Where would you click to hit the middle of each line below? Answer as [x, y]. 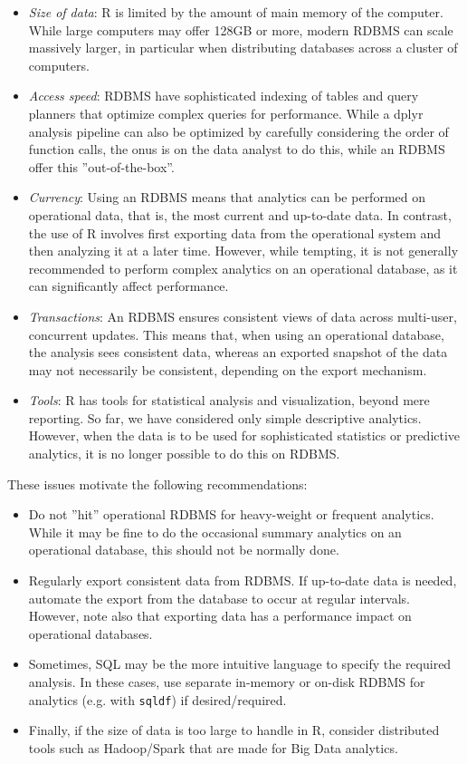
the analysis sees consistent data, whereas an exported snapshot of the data [238, 352]
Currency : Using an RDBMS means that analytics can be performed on [227, 197]
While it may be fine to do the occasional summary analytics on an [215, 532]
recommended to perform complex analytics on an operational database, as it [243, 268]
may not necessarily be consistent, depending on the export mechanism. [228, 369]
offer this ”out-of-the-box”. [101, 166]
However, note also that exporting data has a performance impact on [220, 616]
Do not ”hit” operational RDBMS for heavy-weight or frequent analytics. [231, 514]
